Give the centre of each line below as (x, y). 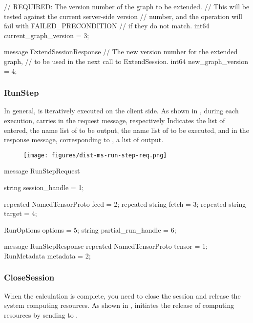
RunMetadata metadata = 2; (47, 255)
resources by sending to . (41, 314)
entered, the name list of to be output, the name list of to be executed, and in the (126, 130)
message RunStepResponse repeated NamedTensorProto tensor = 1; (106, 246)
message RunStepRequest (42, 171)
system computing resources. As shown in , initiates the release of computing (119, 305)
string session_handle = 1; (44, 187)
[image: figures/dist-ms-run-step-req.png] (95, 155)
